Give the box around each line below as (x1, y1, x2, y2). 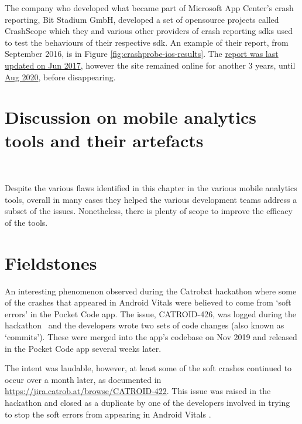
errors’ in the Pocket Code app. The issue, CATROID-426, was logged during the (5, 307, 297, 320)
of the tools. (5, 216, 48, 228)
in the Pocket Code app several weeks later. (5, 342, 162, 354)
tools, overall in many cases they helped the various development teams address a (5, 193, 297, 205)
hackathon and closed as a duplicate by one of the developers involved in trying (5, 396, 290, 408)
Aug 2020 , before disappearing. (5, 70, 116, 83)
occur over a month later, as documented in (5, 373, 162, 385)
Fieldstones (5, 250, 97, 274)
